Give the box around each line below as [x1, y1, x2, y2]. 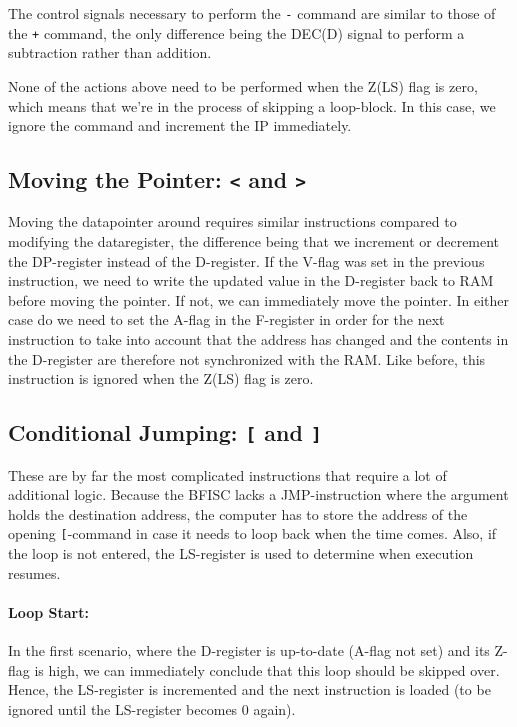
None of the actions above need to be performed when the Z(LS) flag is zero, [8, 75, 478, 96]
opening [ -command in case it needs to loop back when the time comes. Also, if [8, 523, 497, 544]
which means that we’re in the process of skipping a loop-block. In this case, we [8, 95, 496, 116]
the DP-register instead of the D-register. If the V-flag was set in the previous [8, 250, 485, 271]
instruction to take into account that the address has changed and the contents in [8, 329, 509, 350]
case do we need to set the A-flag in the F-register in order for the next [8, 309, 445, 330]
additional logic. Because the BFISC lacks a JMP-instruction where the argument [8, 484, 509, 505]
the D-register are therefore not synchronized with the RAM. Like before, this [8, 348, 486, 369]
